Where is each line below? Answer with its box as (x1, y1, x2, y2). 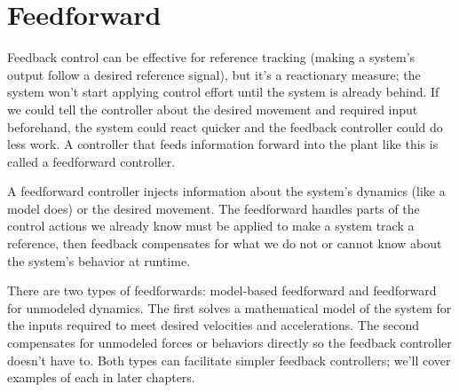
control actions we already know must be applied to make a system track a (7, 216, 415, 235)
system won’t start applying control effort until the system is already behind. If (7, 82, 439, 101)
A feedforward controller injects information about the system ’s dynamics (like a (7, 182, 446, 200)
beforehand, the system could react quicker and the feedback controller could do (7, 117, 443, 136)
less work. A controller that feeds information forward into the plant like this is (7, 135, 439, 153)
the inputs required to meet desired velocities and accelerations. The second (7, 316, 420, 334)
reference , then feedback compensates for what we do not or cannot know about (7, 234, 442, 253)
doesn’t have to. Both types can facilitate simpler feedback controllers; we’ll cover (7, 350, 451, 369)
